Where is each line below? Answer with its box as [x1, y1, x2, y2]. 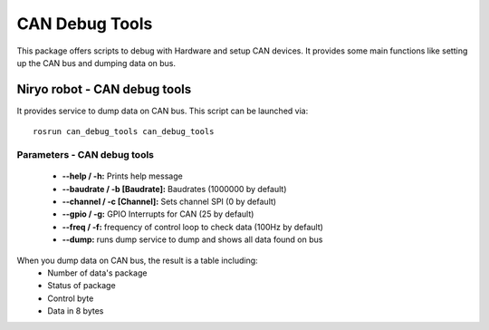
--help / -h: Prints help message [62, 170, 183, 181]
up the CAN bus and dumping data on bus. [16, 57, 177, 68]
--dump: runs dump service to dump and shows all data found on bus [62, 234, 323, 245]
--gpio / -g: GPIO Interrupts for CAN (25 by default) [62, 209, 254, 219]
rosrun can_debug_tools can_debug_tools [33, 127, 215, 137]
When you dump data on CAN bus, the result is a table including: [16, 255, 258, 266]
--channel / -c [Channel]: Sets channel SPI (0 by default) [62, 196, 276, 207]
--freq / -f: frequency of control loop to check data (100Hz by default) [62, 221, 323, 232]
